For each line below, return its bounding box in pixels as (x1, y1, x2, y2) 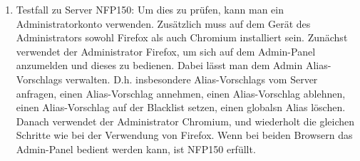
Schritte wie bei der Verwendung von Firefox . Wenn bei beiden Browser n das (16, 128, 353, 142)
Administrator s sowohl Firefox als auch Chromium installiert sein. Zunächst (16, 30, 348, 45)
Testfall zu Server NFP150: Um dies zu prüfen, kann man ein (16, 2, 284, 16)
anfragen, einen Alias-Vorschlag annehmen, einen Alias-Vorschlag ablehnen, (16, 85, 346, 100)
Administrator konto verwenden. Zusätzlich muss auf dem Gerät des (16, 16, 311, 31)
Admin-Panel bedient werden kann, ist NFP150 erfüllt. (16, 141, 256, 156)
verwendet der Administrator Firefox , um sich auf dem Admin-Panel (16, 43, 316, 58)
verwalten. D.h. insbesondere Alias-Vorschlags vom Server (65, 71, 318, 86)
